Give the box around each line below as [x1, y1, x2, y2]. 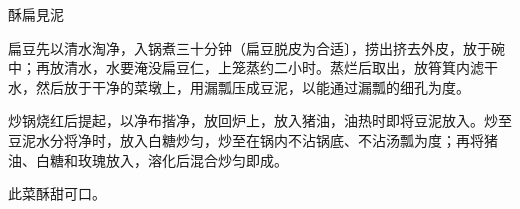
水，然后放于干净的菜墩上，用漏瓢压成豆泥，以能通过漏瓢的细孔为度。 [8, 76, 470, 97]
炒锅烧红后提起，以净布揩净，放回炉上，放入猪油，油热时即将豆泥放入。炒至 [8, 110, 512, 131]
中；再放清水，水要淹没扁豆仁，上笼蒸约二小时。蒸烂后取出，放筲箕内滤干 [8, 57, 498, 78]
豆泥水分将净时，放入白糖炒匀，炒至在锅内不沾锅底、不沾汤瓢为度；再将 [8, 129, 484, 150]
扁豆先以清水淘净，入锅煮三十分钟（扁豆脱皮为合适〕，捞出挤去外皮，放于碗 [8, 37, 505, 58]
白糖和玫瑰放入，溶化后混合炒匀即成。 [35, 149, 288, 170]
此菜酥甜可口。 [8, 183, 106, 204]
